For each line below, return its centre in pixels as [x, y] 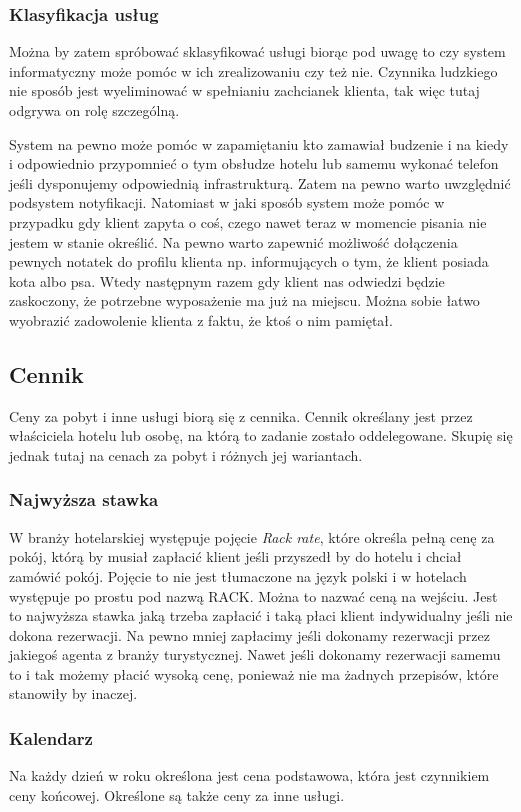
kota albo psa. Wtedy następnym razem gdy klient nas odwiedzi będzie [227, 280]
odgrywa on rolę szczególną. [94, 110]
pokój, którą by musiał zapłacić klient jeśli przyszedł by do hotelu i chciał [235, 556]
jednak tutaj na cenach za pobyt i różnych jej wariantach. [186, 454]
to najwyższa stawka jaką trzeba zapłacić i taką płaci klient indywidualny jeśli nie [261, 615]
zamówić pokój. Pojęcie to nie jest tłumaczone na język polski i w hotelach [238, 575]
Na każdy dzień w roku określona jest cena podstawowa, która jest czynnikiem [249, 775]
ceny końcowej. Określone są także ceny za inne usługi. [177, 794]
